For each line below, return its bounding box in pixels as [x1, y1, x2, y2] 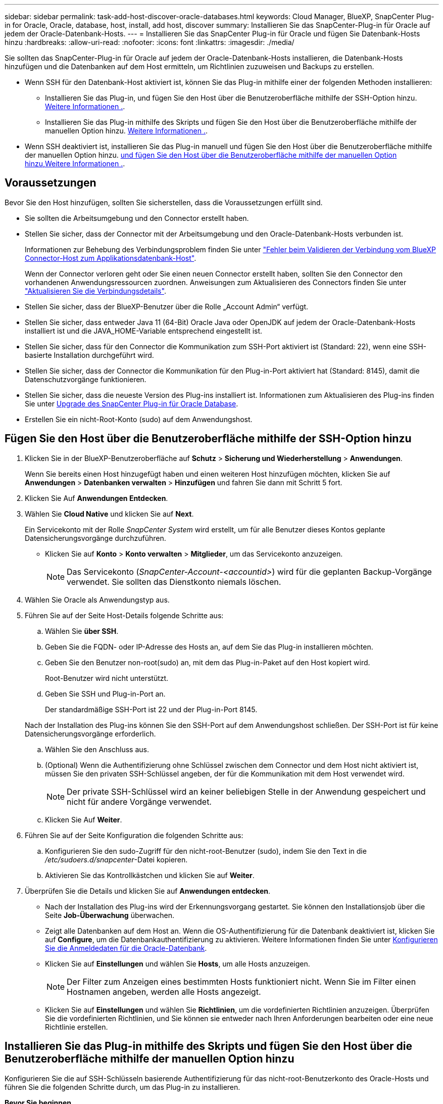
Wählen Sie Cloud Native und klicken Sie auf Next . [25, 509, 194, 518]
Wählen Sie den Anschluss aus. [45, 745, 149, 754]
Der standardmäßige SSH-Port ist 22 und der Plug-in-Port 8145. [45, 705, 258, 714]
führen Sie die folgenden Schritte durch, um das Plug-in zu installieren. [5, 1082, 240, 1091]
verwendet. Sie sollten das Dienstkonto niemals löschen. [67, 576, 281, 587]
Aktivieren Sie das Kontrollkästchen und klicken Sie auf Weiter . [45, 870, 255, 880]
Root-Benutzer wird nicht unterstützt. [45, 673, 169, 682]
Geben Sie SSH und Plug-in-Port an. [45, 689, 166, 698]
